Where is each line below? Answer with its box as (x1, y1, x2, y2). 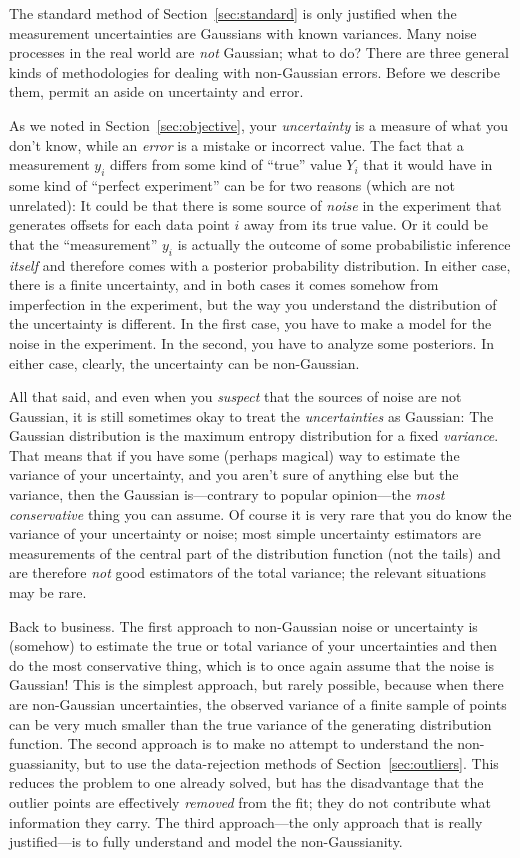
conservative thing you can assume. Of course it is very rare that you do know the (9, 503, 512, 524)
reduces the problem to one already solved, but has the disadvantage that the (9, 772, 484, 793)
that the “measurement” (9, 233, 158, 254)
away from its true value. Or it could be (243, 214, 488, 235)
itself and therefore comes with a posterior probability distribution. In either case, (9, 254, 511, 275)
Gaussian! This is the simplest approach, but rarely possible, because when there (9, 674, 504, 695)
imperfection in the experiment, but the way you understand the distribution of (9, 293, 497, 314)
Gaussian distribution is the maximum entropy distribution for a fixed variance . (9, 425, 499, 446)
